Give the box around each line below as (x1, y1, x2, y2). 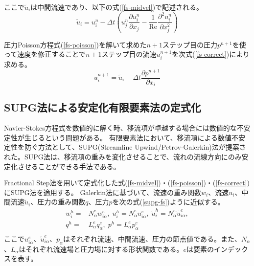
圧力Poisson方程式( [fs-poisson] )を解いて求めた (4, 39, 147, 49)
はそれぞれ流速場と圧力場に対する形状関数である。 (19, 244, 184, 254)
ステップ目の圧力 (162, 39, 217, 49)
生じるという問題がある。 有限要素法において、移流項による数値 (24, 132, 232, 142)
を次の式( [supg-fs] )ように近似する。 (112, 197, 225, 207)
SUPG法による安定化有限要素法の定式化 (4, 100, 201, 115)
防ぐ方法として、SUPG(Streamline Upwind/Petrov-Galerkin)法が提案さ (24, 142, 246, 152)
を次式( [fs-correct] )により (172, 49, 250, 59)
